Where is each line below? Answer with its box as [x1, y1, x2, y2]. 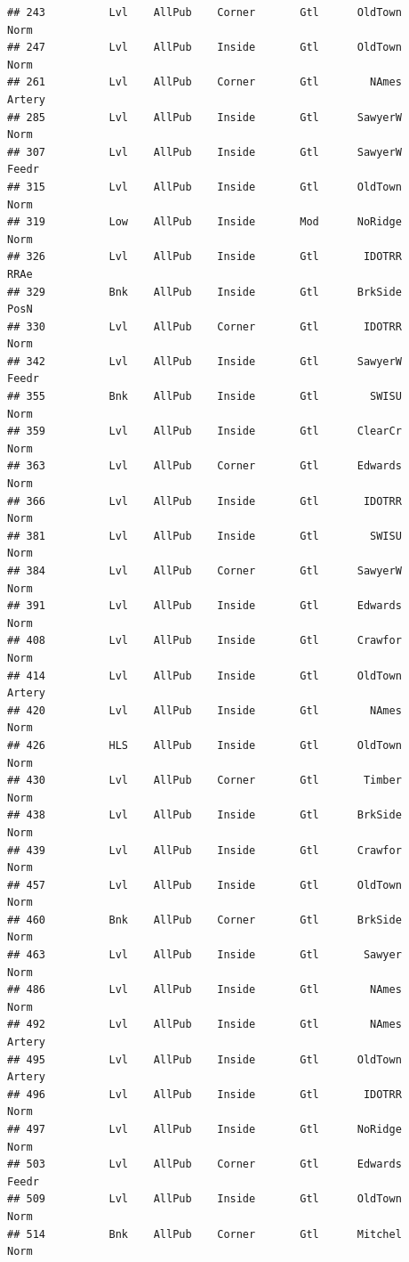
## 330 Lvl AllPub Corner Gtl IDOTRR [7, 320, 402, 333]
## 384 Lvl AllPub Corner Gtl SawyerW [7, 565, 402, 577]
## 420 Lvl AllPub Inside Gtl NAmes [7, 704, 402, 717]
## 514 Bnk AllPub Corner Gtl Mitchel [7, 1227, 402, 1241]
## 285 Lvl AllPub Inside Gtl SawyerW [7, 110, 402, 124]
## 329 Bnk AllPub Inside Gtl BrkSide [7, 285, 402, 298]
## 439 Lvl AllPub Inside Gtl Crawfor [7, 843, 402, 857]
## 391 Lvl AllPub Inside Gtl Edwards [7, 599, 402, 613]
